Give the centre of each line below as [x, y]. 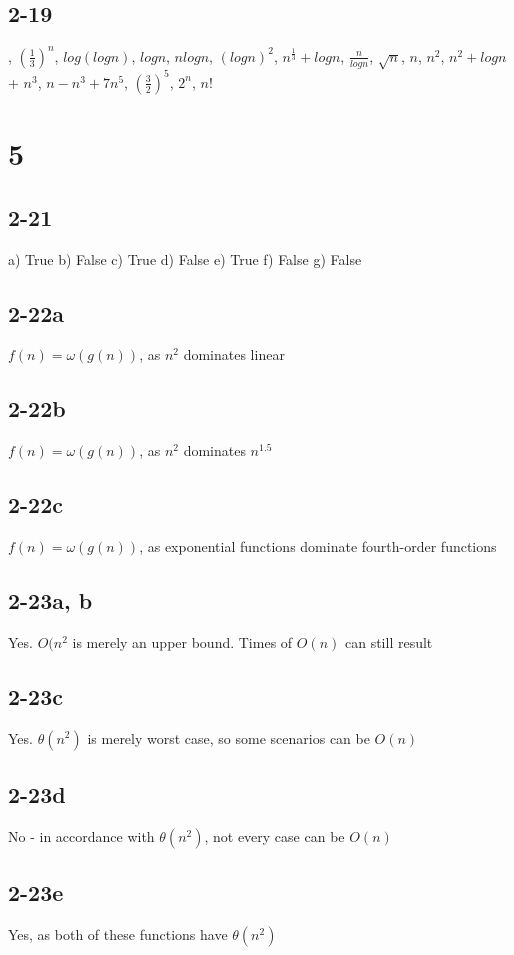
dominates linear [234, 354]
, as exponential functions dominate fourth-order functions [318, 545]
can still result [388, 641]
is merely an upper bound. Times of [182, 641]
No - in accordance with [81, 835]
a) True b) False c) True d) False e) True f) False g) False [185, 258]
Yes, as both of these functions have [118, 933]
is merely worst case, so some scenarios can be [228, 737]
